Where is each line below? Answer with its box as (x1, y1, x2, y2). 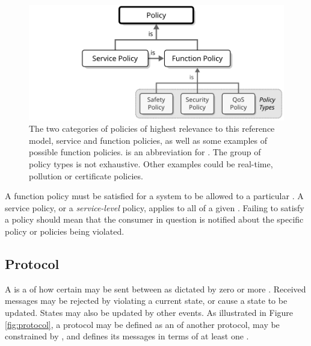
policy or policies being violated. (5, 225, 125, 237)
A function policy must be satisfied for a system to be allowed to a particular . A (5, 190, 304, 202)
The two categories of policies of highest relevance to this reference (29, 122, 275, 135)
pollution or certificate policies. (29, 169, 143, 182)
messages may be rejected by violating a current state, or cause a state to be (5, 294, 288, 307)
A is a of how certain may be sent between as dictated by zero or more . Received (5, 282, 306, 295)
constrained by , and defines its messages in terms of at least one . (5, 330, 249, 342)
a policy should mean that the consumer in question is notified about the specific (5, 213, 304, 226)
